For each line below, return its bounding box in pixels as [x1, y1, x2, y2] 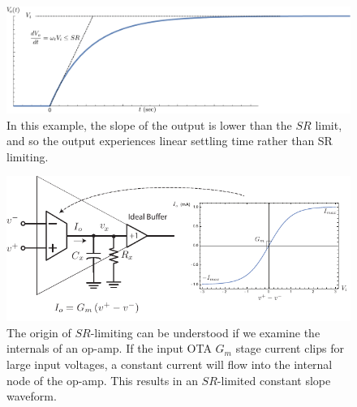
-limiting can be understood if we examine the [90, 323, 320, 341]
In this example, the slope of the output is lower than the [6, 116, 292, 133]
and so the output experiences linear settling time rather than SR [6, 132, 333, 149]
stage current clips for [235, 340, 344, 357]
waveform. [6, 388, 57, 405]
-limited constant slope [217, 371, 331, 388]
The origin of [6, 323, 71, 341]
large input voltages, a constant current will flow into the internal [6, 356, 333, 373]
